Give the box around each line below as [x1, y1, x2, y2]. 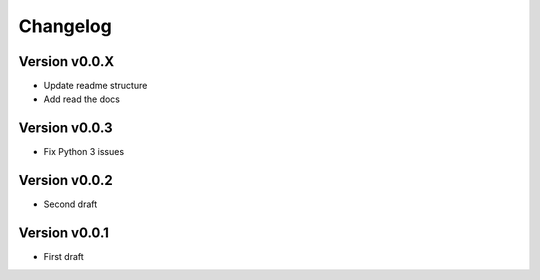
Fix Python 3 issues [43, 146, 125, 158]
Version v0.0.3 [18, 120, 114, 137]
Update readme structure [43, 80, 148, 92]
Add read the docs [43, 93, 120, 105]
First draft [43, 251, 84, 263]
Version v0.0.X [18, 53, 115, 70]
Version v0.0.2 [18, 172, 114, 189]
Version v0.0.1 [18, 225, 110, 242]
